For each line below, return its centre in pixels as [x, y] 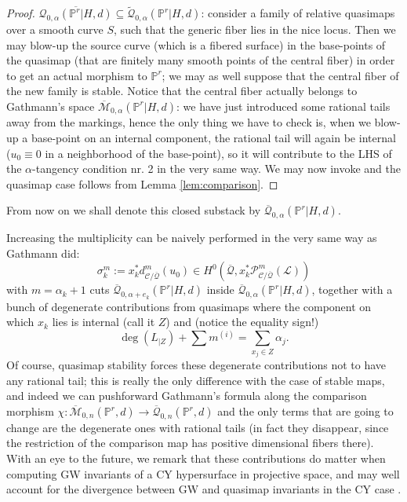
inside [220, 289]
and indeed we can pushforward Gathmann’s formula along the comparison [187, 396]
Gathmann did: [43, 253]
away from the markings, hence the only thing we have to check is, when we [189, 122]
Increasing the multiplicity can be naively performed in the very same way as [192, 238]
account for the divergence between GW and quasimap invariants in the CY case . [204, 489]
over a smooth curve [55, 29]
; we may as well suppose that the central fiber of [280, 75]
